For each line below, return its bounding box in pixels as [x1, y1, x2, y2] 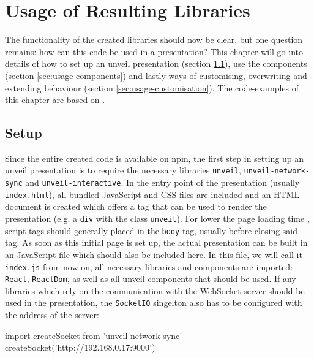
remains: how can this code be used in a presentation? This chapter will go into [5, 45, 303, 58]
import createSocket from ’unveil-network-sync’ [5, 329, 182, 341]
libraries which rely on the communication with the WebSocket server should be [5, 284, 305, 297]
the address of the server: [5, 308, 99, 321]
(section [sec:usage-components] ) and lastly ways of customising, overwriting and [5, 69, 307, 82]
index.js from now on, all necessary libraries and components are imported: [5, 260, 293, 273]
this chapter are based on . [5, 93, 105, 106]
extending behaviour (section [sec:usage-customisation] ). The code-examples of [5, 81, 299, 94]
